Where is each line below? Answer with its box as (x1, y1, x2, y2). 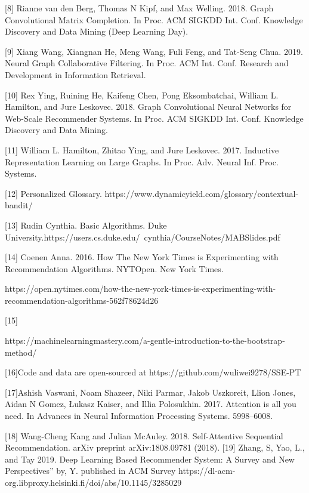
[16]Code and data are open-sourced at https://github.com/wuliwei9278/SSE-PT (5, 366, 301, 378)
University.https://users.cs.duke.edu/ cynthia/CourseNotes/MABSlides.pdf (5, 230, 280, 243)
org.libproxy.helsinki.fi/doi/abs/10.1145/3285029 (5, 476, 182, 488)
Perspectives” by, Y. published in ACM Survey (5, 464, 176, 477)
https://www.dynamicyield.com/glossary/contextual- (104, 187, 299, 199)
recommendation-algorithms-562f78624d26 (5, 294, 159, 306)
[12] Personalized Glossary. (5, 187, 102, 199)
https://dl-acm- (178, 464, 236, 477)
